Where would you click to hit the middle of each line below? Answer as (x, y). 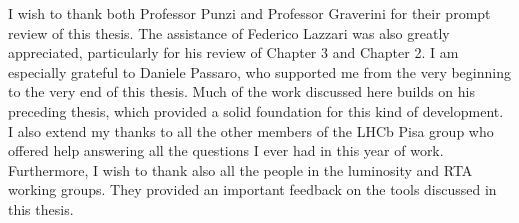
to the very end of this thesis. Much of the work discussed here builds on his (241, 91)
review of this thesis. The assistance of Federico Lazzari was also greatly (229, 32)
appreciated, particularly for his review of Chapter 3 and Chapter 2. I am (233, 52)
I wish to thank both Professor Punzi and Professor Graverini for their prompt (249, 13)
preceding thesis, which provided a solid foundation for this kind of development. (256, 110)
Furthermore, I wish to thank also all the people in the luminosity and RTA (240, 169)
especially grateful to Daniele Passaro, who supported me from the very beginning (259, 71)
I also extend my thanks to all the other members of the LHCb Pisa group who (251, 130)
